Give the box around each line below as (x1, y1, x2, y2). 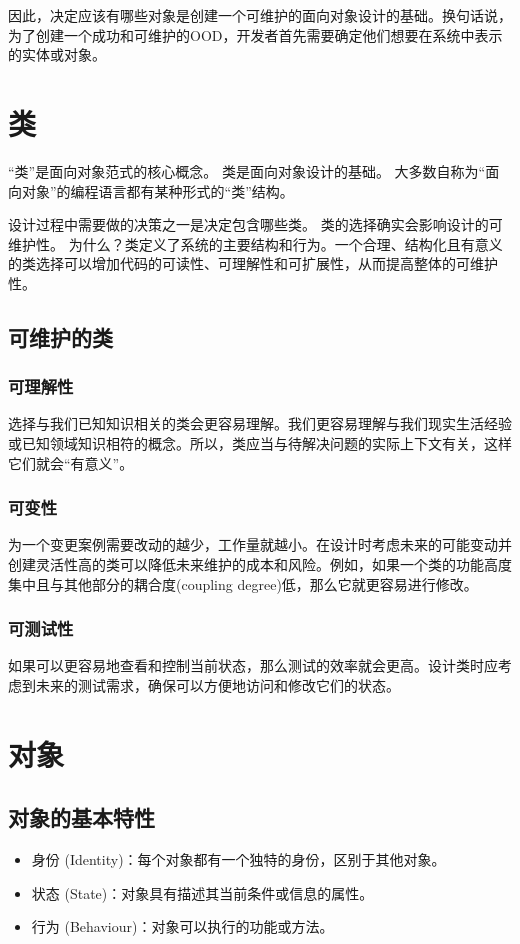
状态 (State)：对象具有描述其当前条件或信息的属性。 (31, 882, 374, 903)
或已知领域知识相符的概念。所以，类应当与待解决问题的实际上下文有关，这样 (8, 433, 512, 454)
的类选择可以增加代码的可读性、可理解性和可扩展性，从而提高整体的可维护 (8, 253, 498, 274)
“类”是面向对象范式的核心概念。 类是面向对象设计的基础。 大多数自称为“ (8, 160, 486, 181)
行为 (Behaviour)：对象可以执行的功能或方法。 (31, 916, 334, 937)
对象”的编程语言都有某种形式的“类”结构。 (21, 180, 294, 201)
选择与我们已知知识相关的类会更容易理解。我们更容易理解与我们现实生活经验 (8, 413, 512, 434)
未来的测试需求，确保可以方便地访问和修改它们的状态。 (35, 675, 400, 696)
